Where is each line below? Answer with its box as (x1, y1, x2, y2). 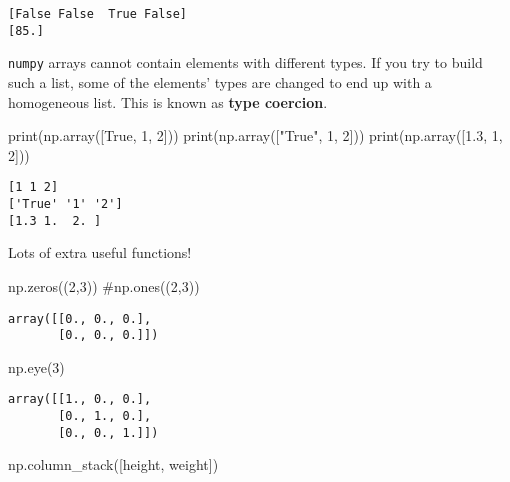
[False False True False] (8, 7, 187, 21)
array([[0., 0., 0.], (8, 311, 152, 326)
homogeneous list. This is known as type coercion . (8, 91, 328, 112)
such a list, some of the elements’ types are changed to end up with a (8, 71, 432, 92)
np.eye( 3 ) (8, 356, 65, 377)
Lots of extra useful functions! (8, 242, 192, 263)
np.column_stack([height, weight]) (8, 454, 219, 475)
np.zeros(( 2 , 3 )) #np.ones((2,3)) (8, 275, 200, 296)
